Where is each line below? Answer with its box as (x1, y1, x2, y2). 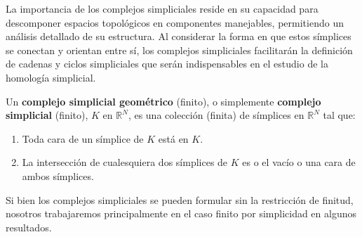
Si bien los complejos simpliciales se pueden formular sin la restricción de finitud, (6, 192, 354, 207)
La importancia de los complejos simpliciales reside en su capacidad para (6, 1, 319, 15)
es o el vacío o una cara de (242, 155, 356, 169)
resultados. (6, 219, 52, 234)
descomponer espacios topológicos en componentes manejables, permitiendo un (6, 15, 344, 30)
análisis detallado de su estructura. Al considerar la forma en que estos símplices (6, 29, 351, 44)
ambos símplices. (22, 168, 94, 183)
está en (158, 131, 189, 146)
